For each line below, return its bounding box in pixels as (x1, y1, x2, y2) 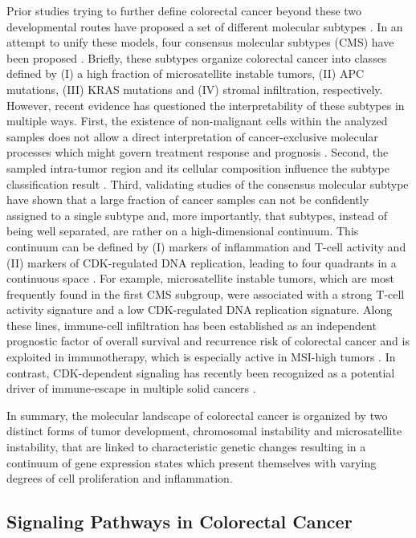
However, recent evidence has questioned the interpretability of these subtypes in (6, 96, 405, 113)
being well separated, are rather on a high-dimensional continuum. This (6, 222, 359, 239)
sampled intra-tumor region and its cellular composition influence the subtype (6, 159, 389, 176)
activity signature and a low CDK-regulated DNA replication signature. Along (6, 301, 393, 318)
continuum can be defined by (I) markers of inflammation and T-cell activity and (6, 238, 406, 255)
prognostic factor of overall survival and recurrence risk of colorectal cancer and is (6, 332, 410, 349)
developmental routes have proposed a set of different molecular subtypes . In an (6, 18, 403, 35)
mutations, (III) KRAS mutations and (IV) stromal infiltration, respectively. (6, 80, 383, 97)
